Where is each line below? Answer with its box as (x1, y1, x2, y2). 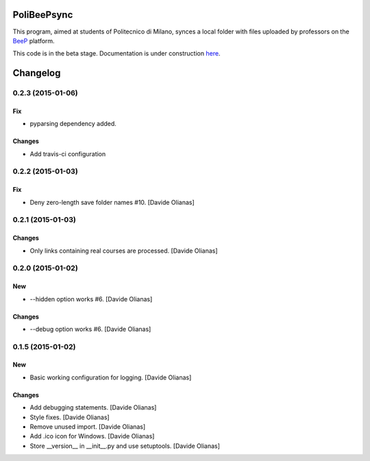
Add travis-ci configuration (29, 149, 106, 158)
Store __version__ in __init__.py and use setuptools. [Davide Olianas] (29, 442, 221, 450)
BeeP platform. (12, 36, 55, 45)
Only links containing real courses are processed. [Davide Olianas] (29, 247, 219, 255)
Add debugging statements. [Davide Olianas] (29, 403, 157, 412)
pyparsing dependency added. (29, 120, 116, 128)
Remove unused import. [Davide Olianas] (29, 423, 146, 431)
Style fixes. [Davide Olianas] (29, 413, 110, 421)
